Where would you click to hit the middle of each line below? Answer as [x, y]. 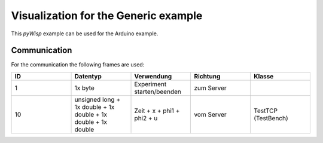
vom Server [210, 114]
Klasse [263, 76]
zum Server [210, 88]
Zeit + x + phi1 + [157, 111]
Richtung [207, 76]
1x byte [85, 88]
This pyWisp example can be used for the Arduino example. [85, 34]
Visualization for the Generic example [107, 16]
